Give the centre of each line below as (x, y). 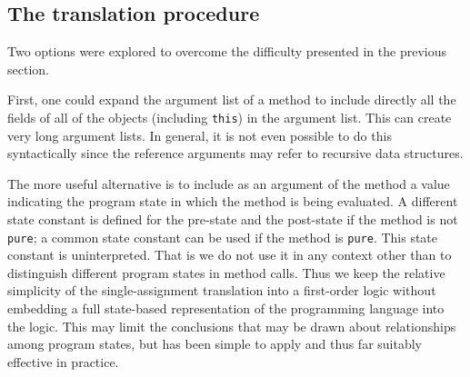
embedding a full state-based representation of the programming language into (226, 308)
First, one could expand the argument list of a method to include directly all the (232, 99)
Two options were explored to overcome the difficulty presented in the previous (227, 51)
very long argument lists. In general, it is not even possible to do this (200, 135)
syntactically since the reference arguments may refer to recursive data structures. (235, 153)
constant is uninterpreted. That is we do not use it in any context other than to (230, 255)
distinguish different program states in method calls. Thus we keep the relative (226, 272)
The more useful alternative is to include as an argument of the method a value (229, 183)
